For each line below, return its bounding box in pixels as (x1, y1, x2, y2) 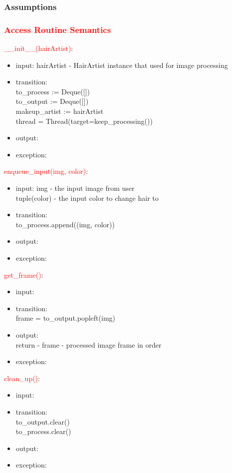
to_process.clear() (15, 426, 71, 437)
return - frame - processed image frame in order (15, 339, 162, 350)
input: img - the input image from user (15, 183, 135, 193)
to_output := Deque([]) (15, 96, 89, 106)
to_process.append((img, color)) (15, 219, 115, 229)
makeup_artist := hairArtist (15, 106, 104, 116)
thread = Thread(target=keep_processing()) (15, 115, 153, 126)
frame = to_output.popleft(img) (15, 313, 115, 323)
